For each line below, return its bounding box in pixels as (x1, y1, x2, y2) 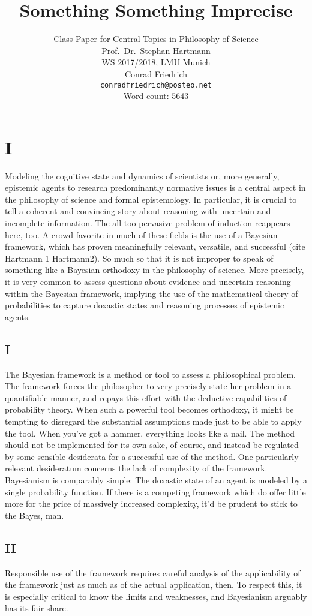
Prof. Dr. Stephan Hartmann (101, 44, 211, 56)
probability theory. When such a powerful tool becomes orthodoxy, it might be (5, 403, 294, 416)
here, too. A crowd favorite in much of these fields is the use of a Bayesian (5, 228, 278, 241)
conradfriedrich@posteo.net (100, 80, 212, 89)
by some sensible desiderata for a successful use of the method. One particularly (5, 450, 299, 462)
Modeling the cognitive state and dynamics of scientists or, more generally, (5, 169, 280, 182)
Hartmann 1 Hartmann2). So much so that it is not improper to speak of (5, 251, 274, 264)
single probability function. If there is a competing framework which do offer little (5, 485, 306, 498)
